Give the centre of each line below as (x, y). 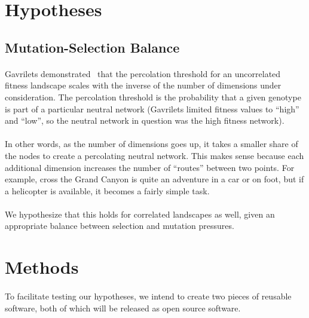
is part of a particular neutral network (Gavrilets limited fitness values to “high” (152, 108)
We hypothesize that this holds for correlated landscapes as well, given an (140, 214)
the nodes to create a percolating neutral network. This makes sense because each (154, 155)
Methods (42, 267)
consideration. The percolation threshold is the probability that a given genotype (153, 97)
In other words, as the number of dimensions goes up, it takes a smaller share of (152, 144)
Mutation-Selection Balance (92, 47)
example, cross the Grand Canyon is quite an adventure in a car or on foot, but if (154, 179)
